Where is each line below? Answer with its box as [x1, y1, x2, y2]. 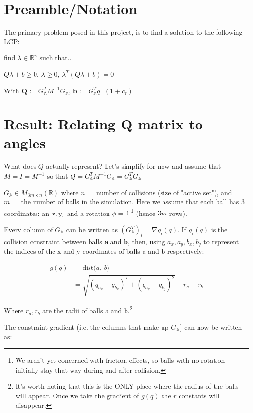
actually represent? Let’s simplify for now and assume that [46, 161, 221, 171]
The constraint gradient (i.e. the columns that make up [4, 322, 169, 332]
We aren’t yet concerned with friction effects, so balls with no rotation [15, 355, 225, 365]
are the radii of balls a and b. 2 [42, 304, 133, 316]
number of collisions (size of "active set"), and [96, 187, 232, 197]
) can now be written [180, 322, 242, 332]
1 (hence [131, 206, 156, 218]
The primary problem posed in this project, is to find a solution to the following [4, 27, 243, 37]
